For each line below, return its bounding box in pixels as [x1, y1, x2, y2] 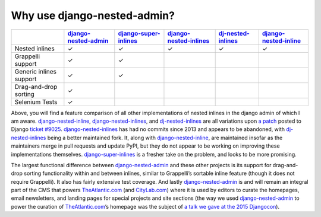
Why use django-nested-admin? [11, 9, 175, 22]
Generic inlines [14, 67, 56, 75]
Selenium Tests [14, 98, 58, 106]
